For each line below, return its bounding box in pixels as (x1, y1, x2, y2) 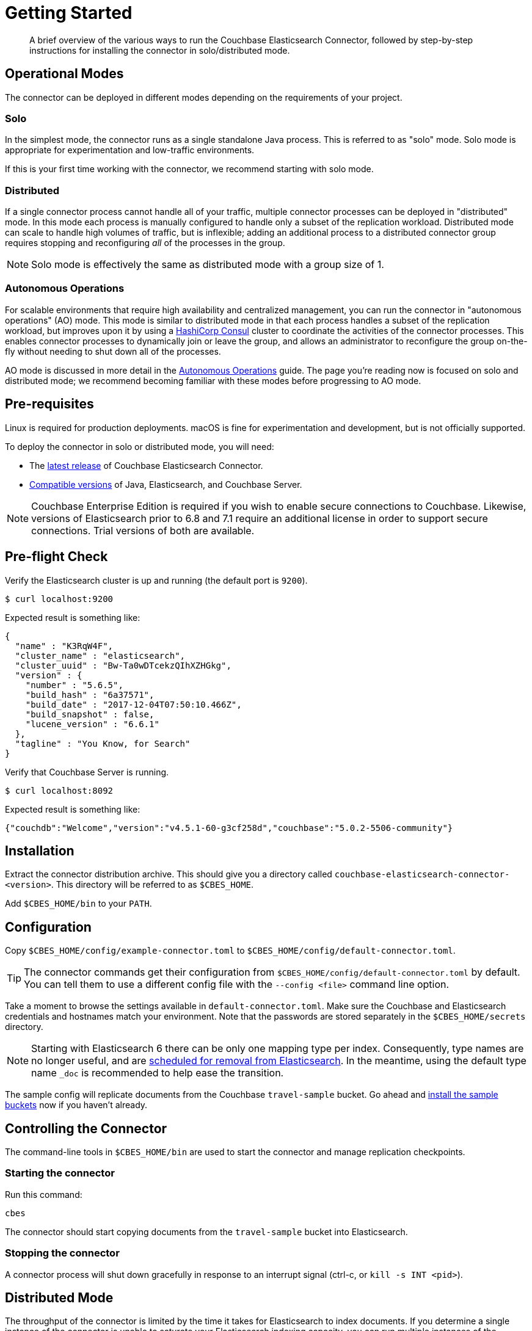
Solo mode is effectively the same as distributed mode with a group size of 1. (31, 258, 384, 271)
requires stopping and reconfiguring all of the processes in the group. (5, 238, 285, 248)
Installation (5, 843, 75, 858)
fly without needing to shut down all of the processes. (5, 346, 221, 357)
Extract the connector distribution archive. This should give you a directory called (5, 869, 332, 880)
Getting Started (5, 2, 133, 23)
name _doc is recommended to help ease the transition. (31, 1067, 284, 1079)
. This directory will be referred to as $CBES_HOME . (51, 879, 254, 890)
